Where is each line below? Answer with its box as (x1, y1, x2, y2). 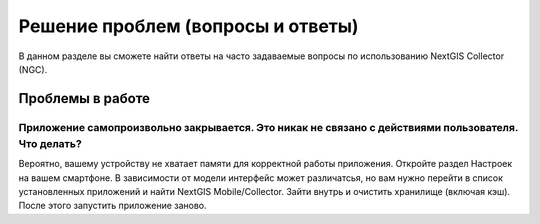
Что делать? (18, 136, 82, 150)
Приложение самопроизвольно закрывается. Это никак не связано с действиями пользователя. (18, 120, 519, 134)
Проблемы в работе (18, 90, 150, 107)
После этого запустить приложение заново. (18, 200, 207, 212)
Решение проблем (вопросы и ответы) (18, 15, 359, 37)
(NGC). (18, 63, 48, 75)
